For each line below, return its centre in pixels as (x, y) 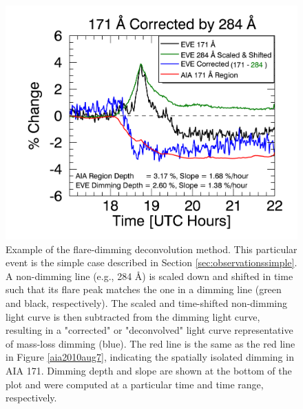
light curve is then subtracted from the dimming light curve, (133, 316)
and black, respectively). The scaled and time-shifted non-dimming (146, 303)
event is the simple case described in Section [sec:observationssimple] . (151, 262)
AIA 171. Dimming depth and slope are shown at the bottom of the (149, 370)
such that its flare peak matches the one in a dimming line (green (144, 289)
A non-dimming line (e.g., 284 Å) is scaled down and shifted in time (149, 276)
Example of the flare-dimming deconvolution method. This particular (151, 249)
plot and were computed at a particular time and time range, (135, 384)
